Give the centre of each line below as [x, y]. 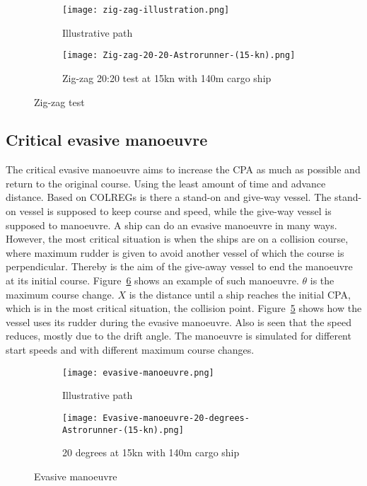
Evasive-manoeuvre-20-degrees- [176, 418]
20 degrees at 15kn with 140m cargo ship [151, 452]
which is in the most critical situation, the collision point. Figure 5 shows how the [184, 308]
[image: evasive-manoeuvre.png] [138, 372]
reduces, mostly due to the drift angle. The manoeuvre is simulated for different [179, 336]
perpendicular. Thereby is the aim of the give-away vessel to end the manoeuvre [179, 266]
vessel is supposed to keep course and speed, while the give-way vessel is [175, 211]
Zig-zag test [59, 102]
